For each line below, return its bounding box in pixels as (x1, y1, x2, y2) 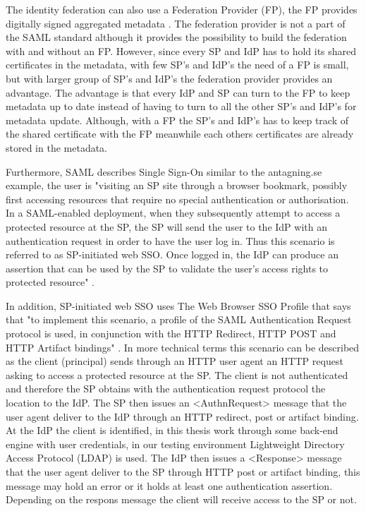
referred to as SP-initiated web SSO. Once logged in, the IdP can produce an (6, 247, 338, 262)
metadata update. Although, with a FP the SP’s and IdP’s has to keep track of (6, 112, 349, 127)
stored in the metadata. (6, 140, 108, 155)
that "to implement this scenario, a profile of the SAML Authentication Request (6, 312, 352, 327)
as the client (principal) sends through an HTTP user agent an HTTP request (6, 354, 343, 368)
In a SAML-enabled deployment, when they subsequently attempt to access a (6, 205, 341, 220)
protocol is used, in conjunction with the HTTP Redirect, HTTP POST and (6, 326, 336, 341)
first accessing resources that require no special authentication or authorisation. (6, 191, 349, 206)
